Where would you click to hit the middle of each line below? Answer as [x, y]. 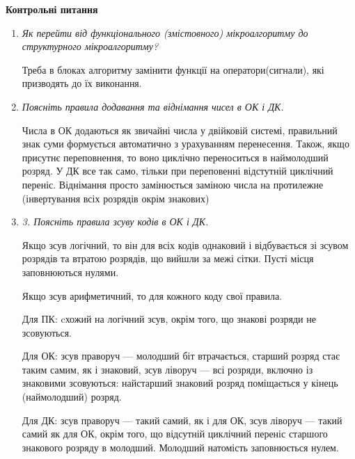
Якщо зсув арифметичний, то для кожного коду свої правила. [152, 295]
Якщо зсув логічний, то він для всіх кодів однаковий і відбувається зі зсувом [185, 244]
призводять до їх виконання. [82, 83]
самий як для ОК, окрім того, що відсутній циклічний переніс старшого [175, 434]
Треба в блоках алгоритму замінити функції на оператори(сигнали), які [173, 69]
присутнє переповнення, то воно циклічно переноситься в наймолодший [175, 157]
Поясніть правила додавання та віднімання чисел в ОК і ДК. [153, 106]
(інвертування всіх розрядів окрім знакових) [116, 198]
